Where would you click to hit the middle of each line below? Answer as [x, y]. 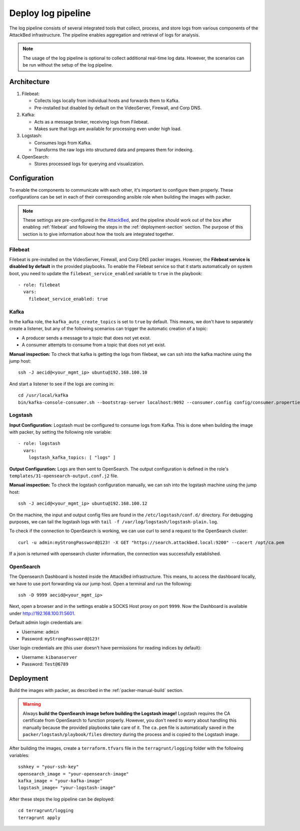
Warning [32, 704]
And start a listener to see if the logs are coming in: [62, 384]
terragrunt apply [39, 817]
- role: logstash [39, 444]
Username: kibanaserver [49, 657]
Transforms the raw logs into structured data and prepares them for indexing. [114, 150]
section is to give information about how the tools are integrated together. [98, 234]
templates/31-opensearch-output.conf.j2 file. [64, 476]
